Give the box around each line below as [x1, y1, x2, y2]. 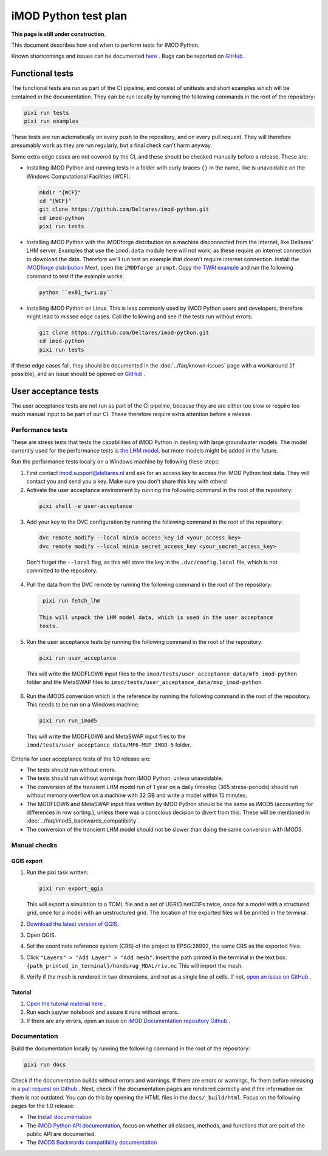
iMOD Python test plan [11, 9, 128, 22]
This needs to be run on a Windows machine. [26, 700, 140, 708]
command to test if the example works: [26, 272, 125, 279]
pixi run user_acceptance [39, 654, 117, 662]
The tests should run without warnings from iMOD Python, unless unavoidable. [26, 775, 224, 782]
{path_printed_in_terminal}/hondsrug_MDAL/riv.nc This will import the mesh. [26, 962, 243, 970]
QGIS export [11, 857, 43, 865]
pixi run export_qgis [39, 884, 104, 892]
